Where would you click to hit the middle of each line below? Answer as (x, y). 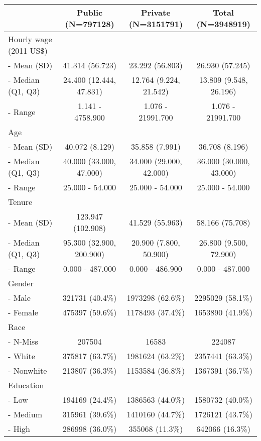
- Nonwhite (28, 370)
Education (26, 385)
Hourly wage (30, 39)
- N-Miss (23, 341)
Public (90, 12)
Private (156, 12)
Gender (21, 283)
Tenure (20, 202)
